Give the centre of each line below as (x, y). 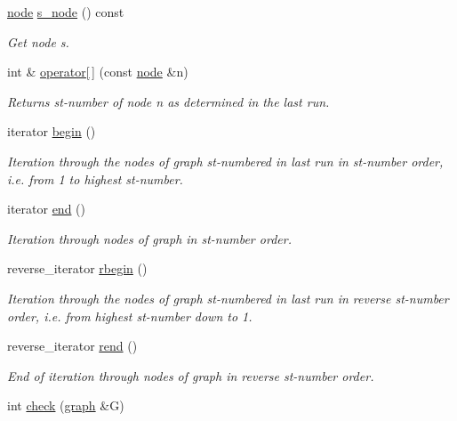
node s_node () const (66, 12)
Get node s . (38, 41)
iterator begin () (52, 131)
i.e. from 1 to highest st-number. (95, 178)
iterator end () (46, 209)
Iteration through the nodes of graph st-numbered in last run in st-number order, (225, 161)
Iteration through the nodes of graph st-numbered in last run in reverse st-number (228, 298)
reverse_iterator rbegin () (77, 268)
